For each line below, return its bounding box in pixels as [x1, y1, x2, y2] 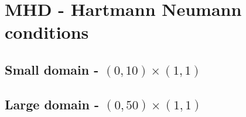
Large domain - [5, 95, 99, 113]
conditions [5, 20, 89, 44]
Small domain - [5, 60, 99, 78]
